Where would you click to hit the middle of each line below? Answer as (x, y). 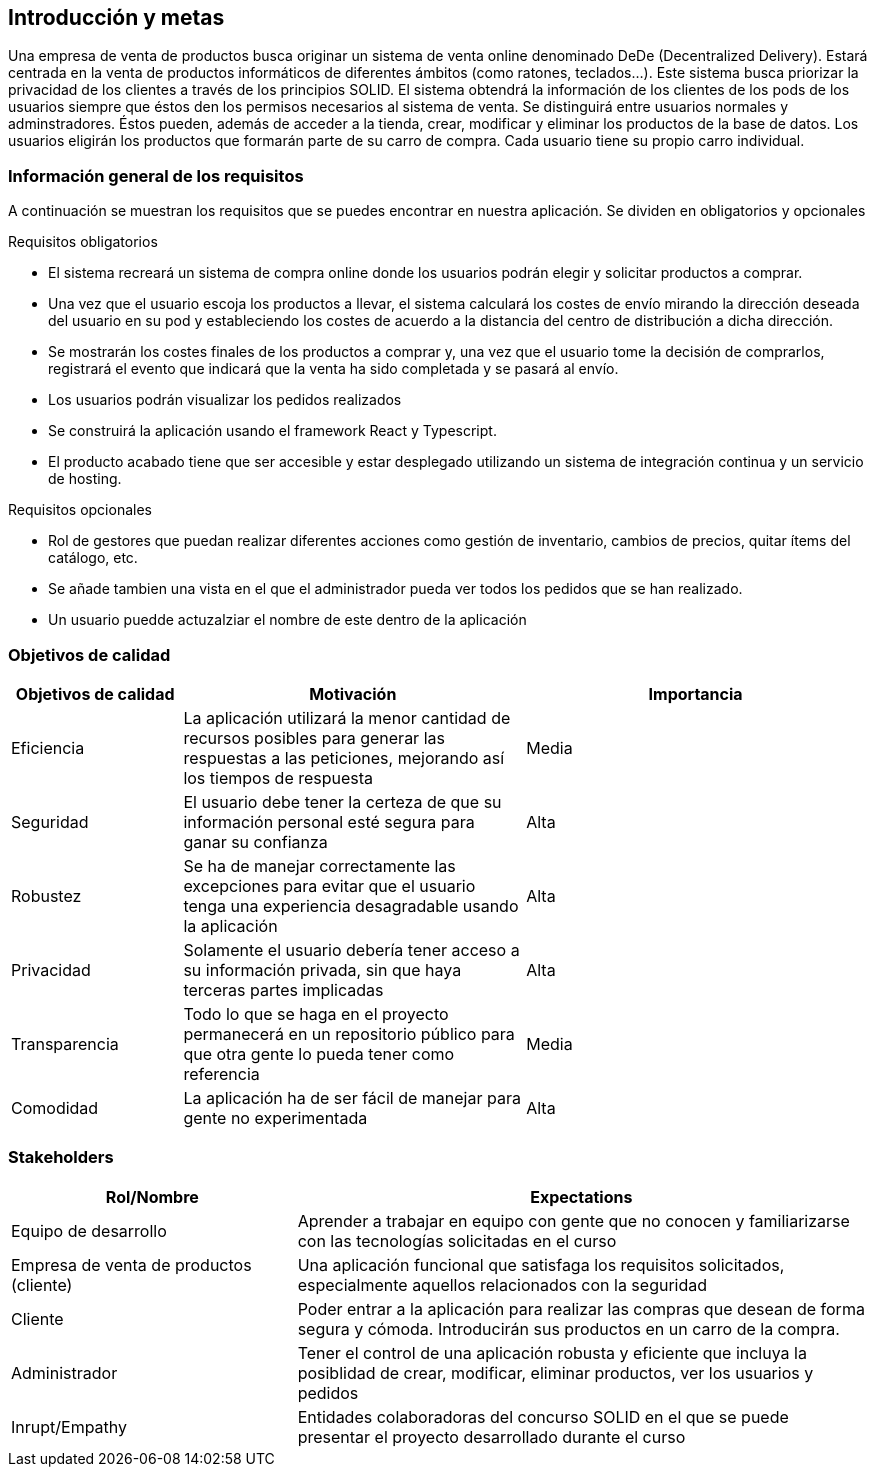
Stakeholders (61, 1157)
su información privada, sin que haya (322, 969)
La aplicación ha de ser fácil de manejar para (352, 1097)
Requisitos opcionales (80, 510)
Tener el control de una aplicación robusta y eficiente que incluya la (552, 1352)
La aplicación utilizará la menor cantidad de (347, 717)
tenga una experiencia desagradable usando (351, 905)
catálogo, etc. (93, 558)
